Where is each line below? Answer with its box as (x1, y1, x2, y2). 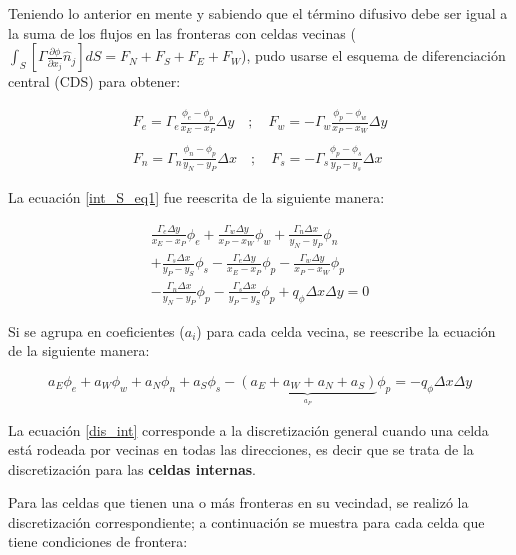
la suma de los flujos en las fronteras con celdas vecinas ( (8, 22, 356, 43)
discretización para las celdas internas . (8, 458, 256, 479)
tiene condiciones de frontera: (8, 531, 188, 552)
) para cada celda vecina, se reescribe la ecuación (196, 320, 496, 341)
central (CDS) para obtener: (8, 71, 181, 92)
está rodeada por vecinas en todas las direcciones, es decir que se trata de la (8, 439, 474, 460)
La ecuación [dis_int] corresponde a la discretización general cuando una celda (8, 419, 489, 440)
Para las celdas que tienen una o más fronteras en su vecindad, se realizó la (8, 492, 469, 513)
